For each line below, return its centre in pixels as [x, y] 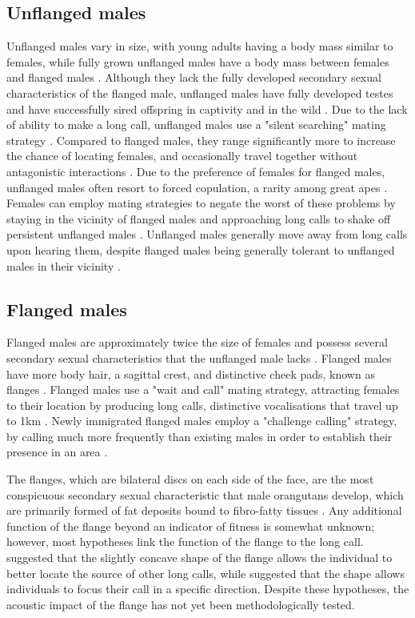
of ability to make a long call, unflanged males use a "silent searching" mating [196, 124]
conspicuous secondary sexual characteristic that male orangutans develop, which [205, 494]
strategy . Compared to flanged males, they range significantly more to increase [201, 140]
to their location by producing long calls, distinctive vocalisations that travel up [202, 405]
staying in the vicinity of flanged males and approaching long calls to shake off [199, 218]
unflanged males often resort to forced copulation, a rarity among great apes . [197, 187]
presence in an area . [57, 452]
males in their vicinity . [64, 265]
